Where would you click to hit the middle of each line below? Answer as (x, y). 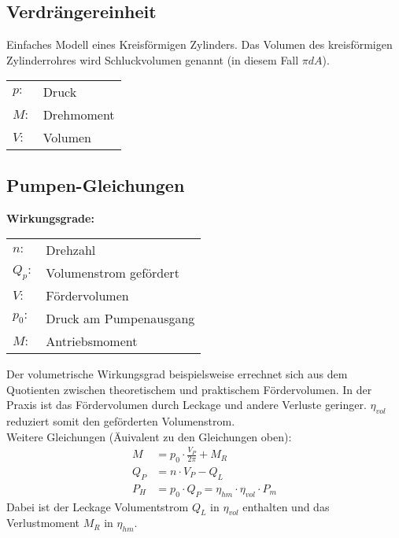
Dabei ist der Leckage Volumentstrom (98, 506)
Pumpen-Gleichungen (96, 184)
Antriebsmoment (92, 341)
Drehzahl (71, 250)
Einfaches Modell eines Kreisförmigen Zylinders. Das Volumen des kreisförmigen (199, 44)
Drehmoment (79, 115)
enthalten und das (286, 506)
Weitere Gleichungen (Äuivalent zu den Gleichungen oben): (149, 436)
